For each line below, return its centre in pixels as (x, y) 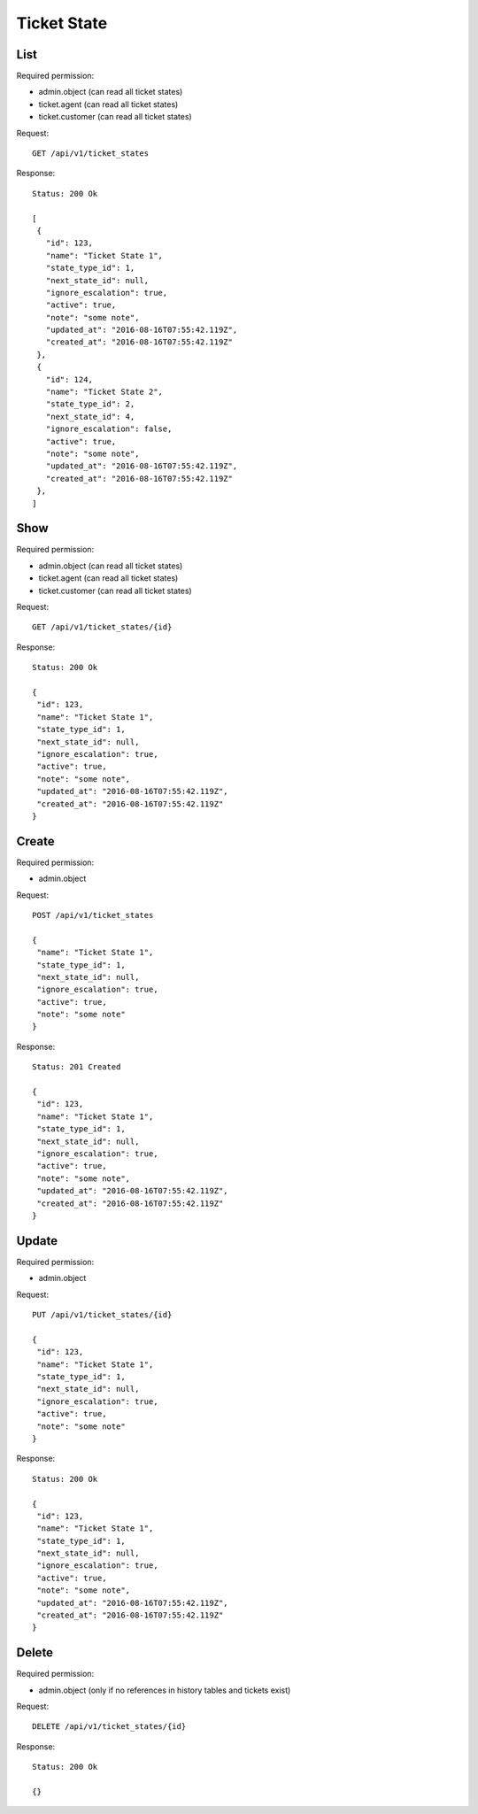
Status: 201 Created (77, 1067)
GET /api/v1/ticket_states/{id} (102, 627)
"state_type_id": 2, (90, 404)
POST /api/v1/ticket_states (93, 915)
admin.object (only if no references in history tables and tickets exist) (165, 1690)
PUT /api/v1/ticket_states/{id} (102, 1315)
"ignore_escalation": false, (109, 429)
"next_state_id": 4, (90, 417)
